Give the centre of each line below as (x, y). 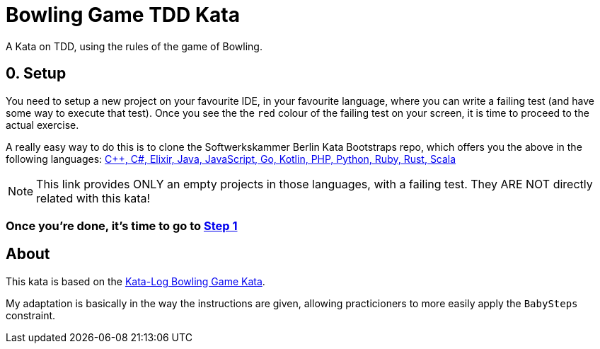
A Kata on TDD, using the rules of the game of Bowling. (134, 46)
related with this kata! (93, 198)
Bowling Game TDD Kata (123, 15)
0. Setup (36, 74)
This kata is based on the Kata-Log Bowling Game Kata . (135, 281)
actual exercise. (42, 125)
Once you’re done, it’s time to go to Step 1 (122, 225)
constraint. (31, 315)
